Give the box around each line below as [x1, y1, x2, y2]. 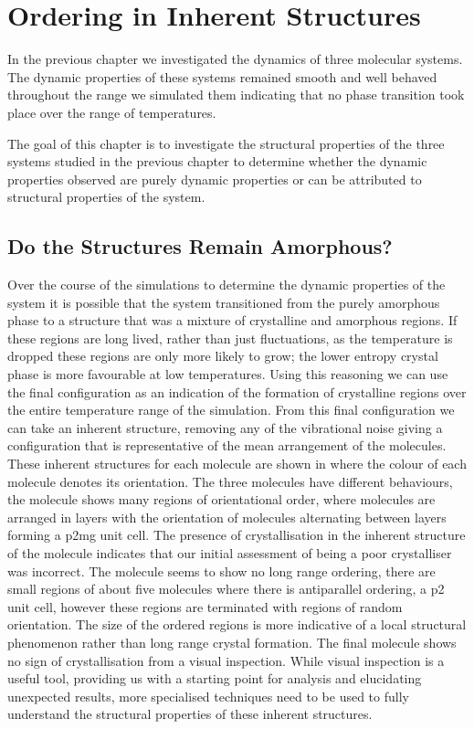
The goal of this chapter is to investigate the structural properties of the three [7, 133, 445, 153]
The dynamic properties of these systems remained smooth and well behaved [7, 67, 437, 86]
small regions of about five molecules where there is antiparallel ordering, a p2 [7, 579, 445, 598]
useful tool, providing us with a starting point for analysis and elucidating [7, 669, 422, 688]
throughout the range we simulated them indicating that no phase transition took [7, 85, 465, 104]
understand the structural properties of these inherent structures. [7, 704, 373, 724]
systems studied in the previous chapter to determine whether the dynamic [7, 152, 427, 171]
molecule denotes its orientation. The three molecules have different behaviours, [7, 471, 453, 491]
